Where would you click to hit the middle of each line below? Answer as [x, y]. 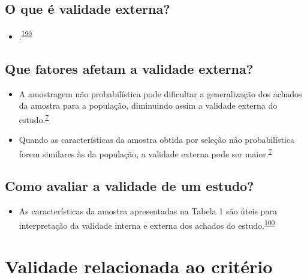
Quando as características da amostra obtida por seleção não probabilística [156, 140]
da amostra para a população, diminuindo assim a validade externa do [148, 105]
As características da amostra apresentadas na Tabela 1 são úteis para [148, 211]
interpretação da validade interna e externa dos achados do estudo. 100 [147, 224]
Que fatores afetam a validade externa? [129, 68]
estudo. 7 [34, 118]
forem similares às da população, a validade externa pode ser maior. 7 [145, 153]
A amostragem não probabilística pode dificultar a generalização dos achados [160, 93]
